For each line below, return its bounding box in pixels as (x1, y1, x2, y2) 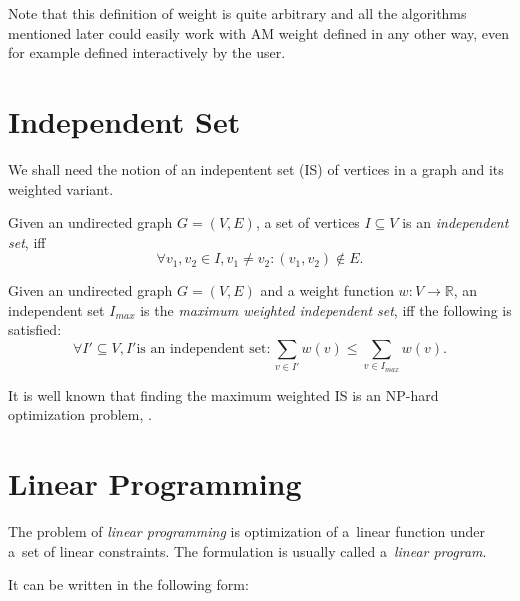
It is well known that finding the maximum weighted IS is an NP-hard (8, 384, 439, 405)
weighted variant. (8, 178, 114, 199)
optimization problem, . (8, 404, 152, 425)
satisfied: (8, 319, 62, 340)
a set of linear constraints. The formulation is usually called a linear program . (8, 540, 487, 561)
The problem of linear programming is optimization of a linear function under (8, 521, 486, 542)
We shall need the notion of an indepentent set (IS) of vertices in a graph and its (8, 158, 504, 179)
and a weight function (260, 280, 394, 301)
